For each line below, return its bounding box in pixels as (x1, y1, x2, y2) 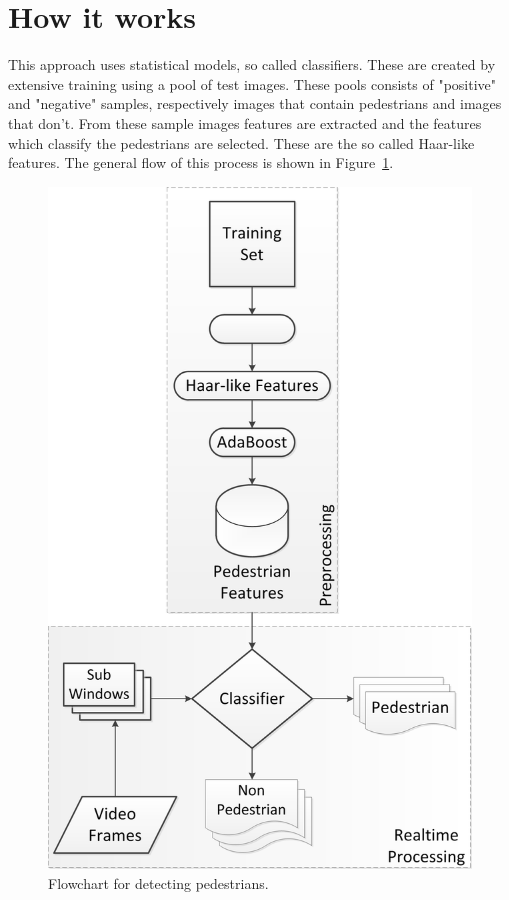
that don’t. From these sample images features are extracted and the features (8, 112, 482, 133)
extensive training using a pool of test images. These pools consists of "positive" (8, 73, 497, 94)
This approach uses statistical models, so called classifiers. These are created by (8, 54, 496, 75)
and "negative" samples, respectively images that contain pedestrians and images (8, 93, 502, 114)
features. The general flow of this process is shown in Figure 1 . (8, 152, 394, 173)
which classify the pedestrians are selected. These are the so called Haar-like (8, 132, 475, 153)
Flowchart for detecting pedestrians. (48, 872, 269, 893)
